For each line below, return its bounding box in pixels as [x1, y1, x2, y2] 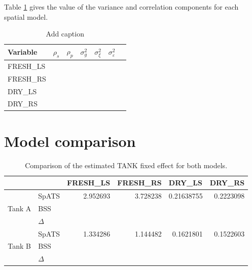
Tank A [8, 203, 31, 213]
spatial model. [4, 11, 48, 22]
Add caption [46, 28, 84, 39]
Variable [8, 47, 38, 57]
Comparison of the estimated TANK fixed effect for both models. [25, 160, 228, 170]
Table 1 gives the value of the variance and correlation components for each [4, 2, 239, 12]
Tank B [8, 241, 31, 251]
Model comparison [4, 130, 136, 151]
